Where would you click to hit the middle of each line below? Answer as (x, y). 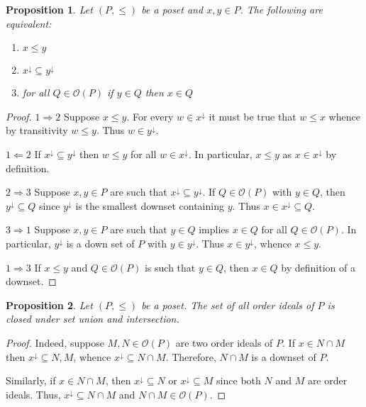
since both (239, 380)
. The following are (281, 9)
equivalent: (29, 23)
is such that (170, 267)
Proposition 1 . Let (49, 9)
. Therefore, (191, 356)
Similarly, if (31, 380)
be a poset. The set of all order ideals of (228, 305)
